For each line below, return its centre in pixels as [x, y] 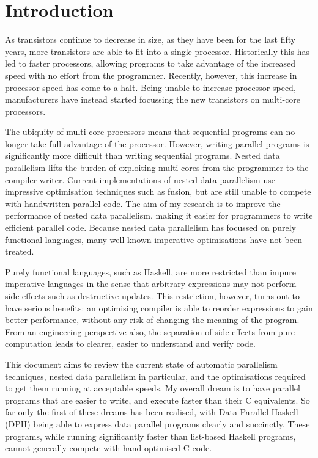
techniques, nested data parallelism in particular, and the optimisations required [155, 376]
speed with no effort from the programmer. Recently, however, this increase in [151, 75]
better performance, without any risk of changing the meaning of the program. [152, 320]
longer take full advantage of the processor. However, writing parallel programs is [157, 143]
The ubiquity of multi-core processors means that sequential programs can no [150, 132]
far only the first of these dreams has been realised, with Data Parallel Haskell [152, 412]
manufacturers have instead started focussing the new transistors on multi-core [153, 99]
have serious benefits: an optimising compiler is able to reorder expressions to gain [159, 307]
